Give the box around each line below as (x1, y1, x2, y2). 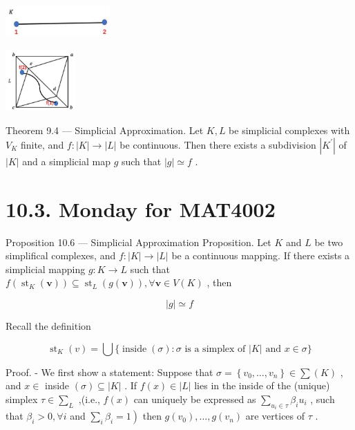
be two (314, 234, 343, 249)
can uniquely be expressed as (133, 391, 256, 406)
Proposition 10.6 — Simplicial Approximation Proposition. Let (6, 234, 271, 249)
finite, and (20, 137, 64, 151)
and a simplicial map (22, 153, 111, 168)
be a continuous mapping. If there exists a (171, 248, 350, 263)
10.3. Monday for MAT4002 (6, 194, 276, 223)
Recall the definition (6, 318, 91, 333)
